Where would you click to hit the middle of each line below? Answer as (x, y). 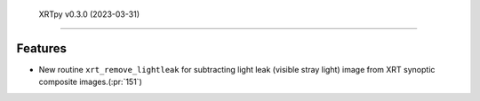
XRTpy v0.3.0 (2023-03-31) (89, 14)
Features (41, 48)
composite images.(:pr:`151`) (90, 82)
